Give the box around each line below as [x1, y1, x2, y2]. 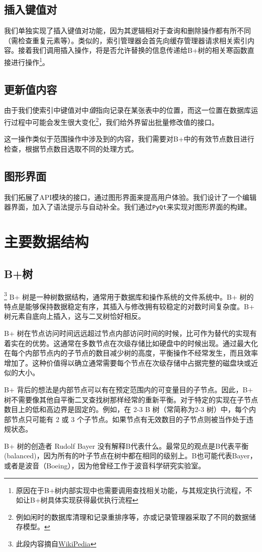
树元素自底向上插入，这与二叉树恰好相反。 [4, 311, 145, 321]
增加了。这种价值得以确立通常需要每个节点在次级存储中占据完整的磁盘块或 [4, 357, 251, 368]
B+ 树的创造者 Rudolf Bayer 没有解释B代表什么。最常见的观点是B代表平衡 [4, 440, 249, 451]
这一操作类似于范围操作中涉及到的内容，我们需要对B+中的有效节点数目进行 [4, 133, 254, 144]
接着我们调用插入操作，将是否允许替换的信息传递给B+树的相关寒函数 [18, 45, 247, 55]
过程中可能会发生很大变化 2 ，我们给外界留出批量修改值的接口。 [11, 115, 219, 127]
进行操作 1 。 [11, 55, 49, 67]
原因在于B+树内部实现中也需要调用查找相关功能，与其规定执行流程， [16, 485, 245, 495]
